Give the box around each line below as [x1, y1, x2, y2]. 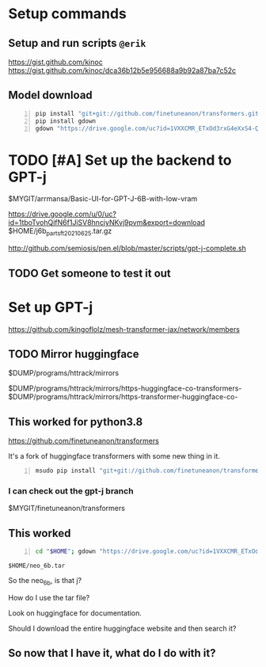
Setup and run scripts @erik [8, 36, 146, 50]
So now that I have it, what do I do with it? [8, 646, 216, 660]
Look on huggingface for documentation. [8, 608, 142, 618]
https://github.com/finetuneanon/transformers [8, 436, 160, 446]
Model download [8, 89, 93, 102]
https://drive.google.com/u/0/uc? [8, 209, 117, 219]
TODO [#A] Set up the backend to [8, 151, 232, 169]
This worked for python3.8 [8, 415, 143, 429]
